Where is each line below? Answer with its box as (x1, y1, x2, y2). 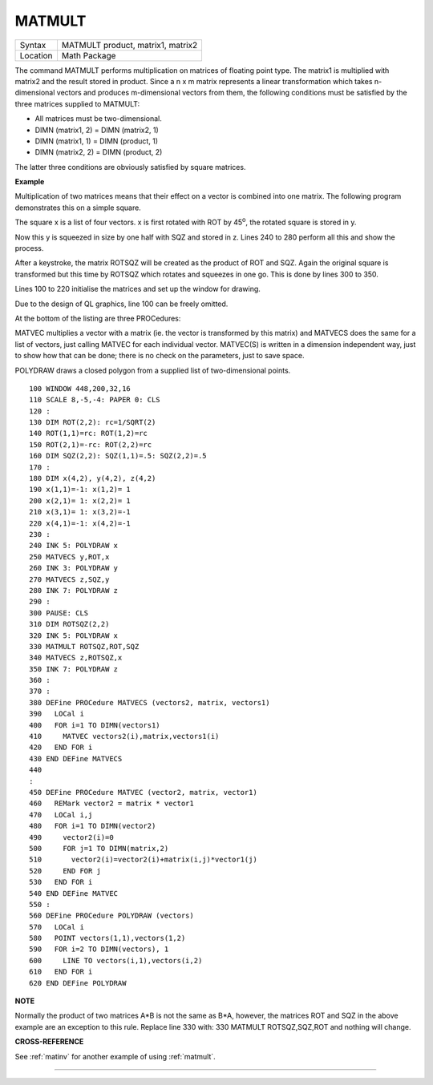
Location (19, 50, 53, 61)
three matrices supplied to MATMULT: (14, 99, 140, 108)
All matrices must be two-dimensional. (34, 114, 162, 123)
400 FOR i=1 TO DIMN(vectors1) (29, 720, 160, 729)
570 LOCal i (29, 922, 84, 931)
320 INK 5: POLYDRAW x (29, 631, 119, 640)
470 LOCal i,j (29, 810, 93, 819)
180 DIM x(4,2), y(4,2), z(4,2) (29, 474, 156, 483)
